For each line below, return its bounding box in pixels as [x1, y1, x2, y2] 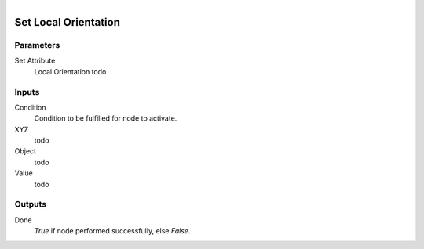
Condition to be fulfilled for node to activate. [34, 114, 177, 123]
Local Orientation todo [34, 67, 107, 76]
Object [14, 146, 37, 156]
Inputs [14, 86, 40, 97]
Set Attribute [14, 56, 56, 66]
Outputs [14, 199, 47, 210]
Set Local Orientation [14, 16, 121, 29]
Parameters [14, 39, 60, 50]
